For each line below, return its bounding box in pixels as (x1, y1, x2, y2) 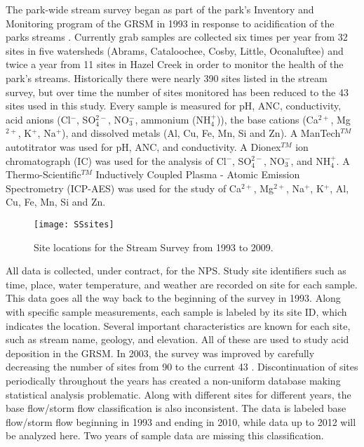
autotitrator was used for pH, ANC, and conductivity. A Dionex (6, 139, 281, 154)
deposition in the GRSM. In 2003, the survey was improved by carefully (6, 345, 315, 360)
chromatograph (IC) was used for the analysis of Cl (6, 153, 227, 168)
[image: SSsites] (34, 219, 114, 229)
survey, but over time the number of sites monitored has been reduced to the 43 (6, 84, 349, 99)
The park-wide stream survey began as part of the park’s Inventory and (6, 2, 314, 16)
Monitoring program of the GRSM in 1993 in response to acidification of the (6, 15, 335, 30)
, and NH (290, 153, 331, 168)
